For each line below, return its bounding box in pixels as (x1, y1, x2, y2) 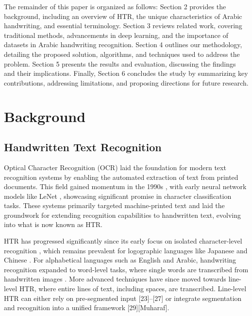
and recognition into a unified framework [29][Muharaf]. (4, 302, 169, 313)
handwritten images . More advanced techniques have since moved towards (4, 274, 226, 284)
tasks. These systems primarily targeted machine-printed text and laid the (4, 200, 225, 211)
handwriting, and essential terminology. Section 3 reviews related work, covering (4, 20, 242, 31)
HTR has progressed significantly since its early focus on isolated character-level (4, 236, 242, 246)
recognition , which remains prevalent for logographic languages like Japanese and (4, 245, 248, 255)
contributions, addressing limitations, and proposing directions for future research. (4, 77, 249, 88)
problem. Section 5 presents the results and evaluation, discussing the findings (4, 58, 236, 69)
